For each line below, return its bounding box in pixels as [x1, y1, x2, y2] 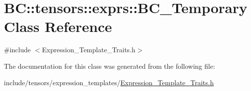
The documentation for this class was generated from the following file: [4, 61, 215, 71]
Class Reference [4, 16, 112, 36]
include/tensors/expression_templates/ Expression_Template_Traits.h [4, 77, 214, 87]
